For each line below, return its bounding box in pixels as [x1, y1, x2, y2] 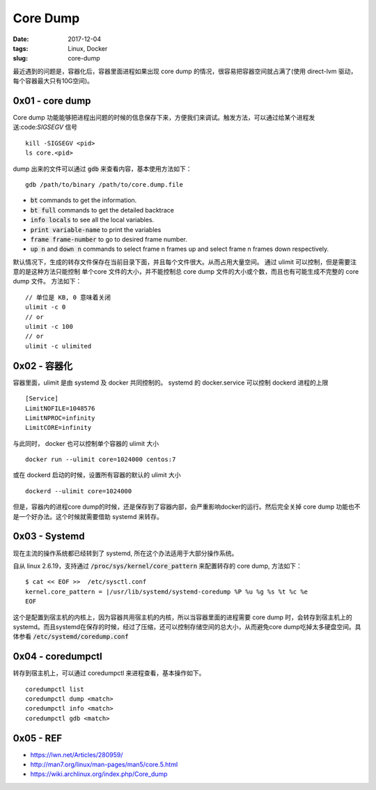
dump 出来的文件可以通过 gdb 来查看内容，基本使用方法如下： [13, 164, 192, 173]
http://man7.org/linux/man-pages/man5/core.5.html [30, 760, 178, 769]
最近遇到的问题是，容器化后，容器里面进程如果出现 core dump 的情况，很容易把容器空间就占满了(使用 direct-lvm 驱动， [13, 67, 357, 75]
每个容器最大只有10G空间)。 [13, 77, 94, 85]
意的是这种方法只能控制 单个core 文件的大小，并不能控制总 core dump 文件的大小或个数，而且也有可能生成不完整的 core [13, 268, 359, 276]
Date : [13, 35, 29, 43]
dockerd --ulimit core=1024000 [25, 487, 132, 495]
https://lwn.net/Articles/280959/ [30, 750, 123, 759]
